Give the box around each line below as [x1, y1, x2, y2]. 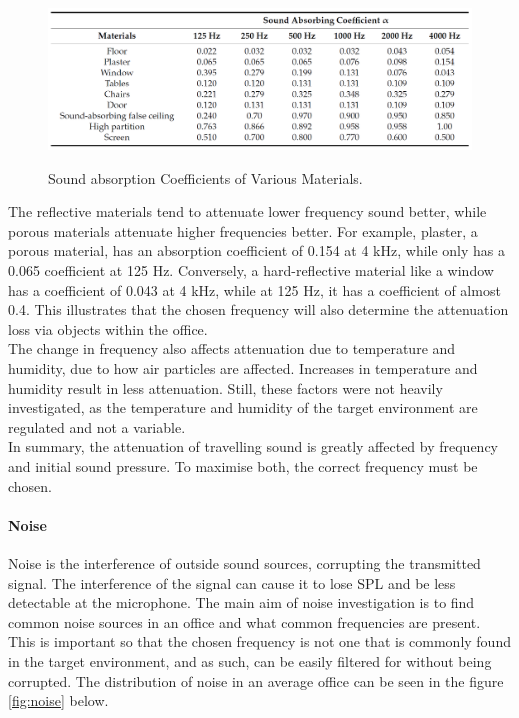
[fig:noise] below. [8, 690, 109, 711]
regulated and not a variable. [8, 416, 186, 437]
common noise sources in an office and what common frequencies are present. [8, 611, 481, 632]
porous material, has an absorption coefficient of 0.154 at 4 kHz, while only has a [8, 240, 506, 261]
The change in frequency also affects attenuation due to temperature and [8, 338, 456, 359]
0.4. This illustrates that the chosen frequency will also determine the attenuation [8, 299, 509, 320]
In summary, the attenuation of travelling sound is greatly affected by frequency [8, 436, 499, 457]
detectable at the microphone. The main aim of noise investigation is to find [8, 592, 475, 613]
